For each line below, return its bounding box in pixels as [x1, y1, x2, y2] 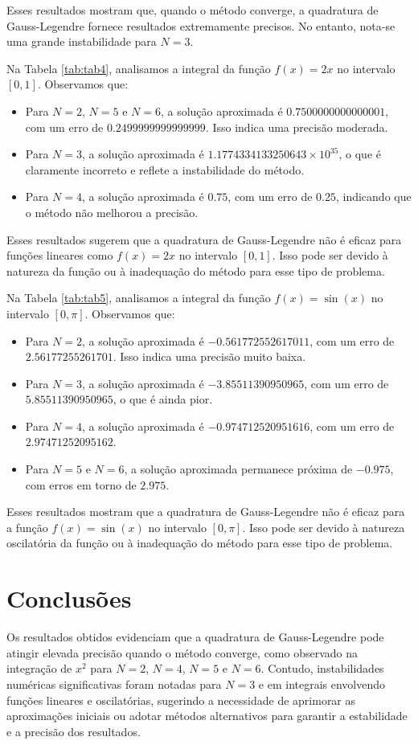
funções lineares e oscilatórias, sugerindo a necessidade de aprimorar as [6, 691, 356, 708]
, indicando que [335, 188, 412, 205]
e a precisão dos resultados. [6, 722, 141, 739]
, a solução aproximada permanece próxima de [124, 461, 353, 477]
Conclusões [6, 582, 132, 615]
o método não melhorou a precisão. [25, 203, 199, 220]
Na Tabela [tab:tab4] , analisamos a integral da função [6, 59, 271, 76]
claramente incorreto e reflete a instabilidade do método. [25, 161, 305, 178]
